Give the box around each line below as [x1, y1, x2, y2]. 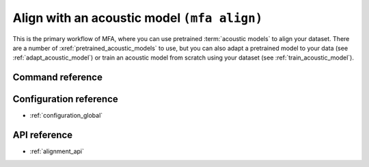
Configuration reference [12, 93, 119, 105]
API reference [12, 129, 73, 141]
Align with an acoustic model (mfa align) [12, 10, 263, 25]
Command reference [12, 72, 102, 83]
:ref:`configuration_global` [29, 112, 103, 120]
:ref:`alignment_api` [29, 147, 85, 155]
